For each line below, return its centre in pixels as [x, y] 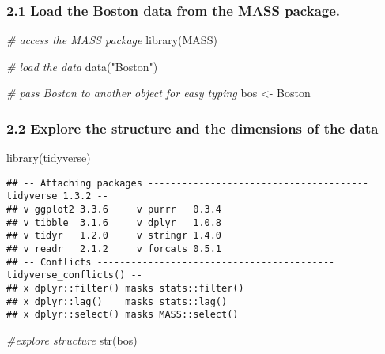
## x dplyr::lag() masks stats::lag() [117, 301]
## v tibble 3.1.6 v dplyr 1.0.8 [114, 222]
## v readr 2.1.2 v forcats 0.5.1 [114, 249]
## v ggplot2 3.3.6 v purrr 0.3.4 [114, 210]
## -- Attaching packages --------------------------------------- [188, 183]
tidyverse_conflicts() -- [74, 275]
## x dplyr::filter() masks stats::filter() [125, 289]
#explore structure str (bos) [72, 340]
